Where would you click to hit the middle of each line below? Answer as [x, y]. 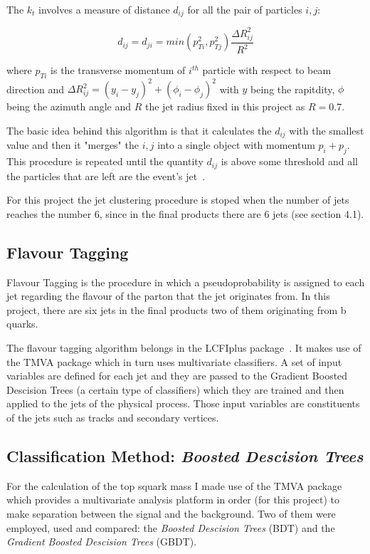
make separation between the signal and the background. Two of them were [171, 513]
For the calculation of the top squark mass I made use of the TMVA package [174, 485]
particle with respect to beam [267, 70]
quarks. [22, 324]
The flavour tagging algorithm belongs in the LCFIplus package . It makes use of [184, 348]
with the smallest [327, 130]
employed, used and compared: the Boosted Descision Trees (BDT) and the [171, 527]
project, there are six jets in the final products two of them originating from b [176, 309]
